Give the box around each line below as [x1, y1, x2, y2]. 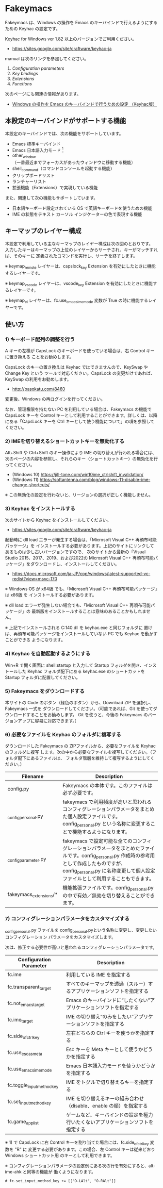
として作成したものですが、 [62, 860, 126, 867]
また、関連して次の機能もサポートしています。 [5, 195, 98, 200]
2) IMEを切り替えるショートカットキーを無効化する [5, 438, 125, 445]
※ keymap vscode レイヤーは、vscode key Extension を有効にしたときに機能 [5, 280, 153, 287]
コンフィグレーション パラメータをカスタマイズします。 [5, 934, 116, 940]
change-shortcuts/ [12, 482, 50, 488]
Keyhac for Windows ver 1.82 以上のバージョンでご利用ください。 [5, 36, 137, 42]
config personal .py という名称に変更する [62, 821, 151, 828]
